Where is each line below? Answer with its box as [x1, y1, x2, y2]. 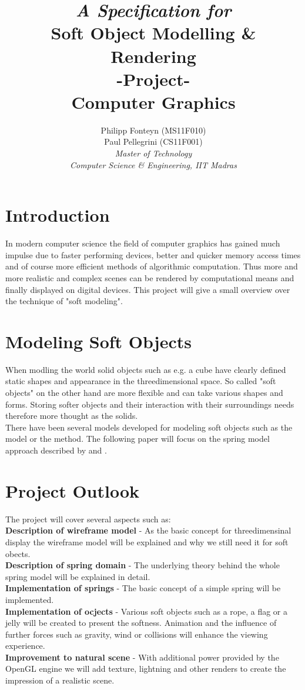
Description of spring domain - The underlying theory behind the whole [5, 559, 280, 571]
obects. [5, 547, 31, 559]
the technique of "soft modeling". [5, 295, 123, 307]
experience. [5, 639, 45, 652]
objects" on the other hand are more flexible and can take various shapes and [5, 386, 283, 399]
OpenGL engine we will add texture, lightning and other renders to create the [5, 662, 286, 675]
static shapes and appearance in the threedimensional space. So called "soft [5, 375, 276, 387]
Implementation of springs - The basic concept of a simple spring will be [5, 582, 281, 594]
